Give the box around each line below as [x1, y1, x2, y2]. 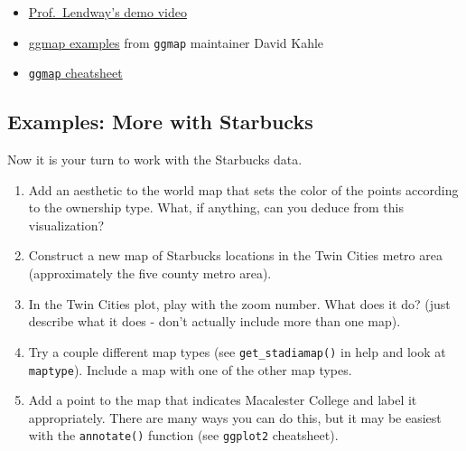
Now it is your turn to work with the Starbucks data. [7, 150, 303, 169]
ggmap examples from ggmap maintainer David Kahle [28, 33, 324, 52]
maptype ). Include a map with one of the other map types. [28, 360, 352, 379]
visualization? [28, 215, 105, 234]
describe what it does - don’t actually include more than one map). [28, 312, 401, 331]
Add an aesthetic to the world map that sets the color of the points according [28, 180, 459, 199]
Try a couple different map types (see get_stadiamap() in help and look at [28, 342, 446, 361]
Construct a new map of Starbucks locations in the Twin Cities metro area [28, 246, 443, 265]
